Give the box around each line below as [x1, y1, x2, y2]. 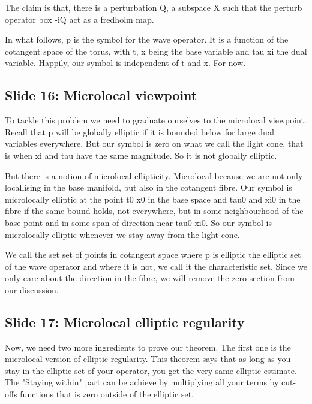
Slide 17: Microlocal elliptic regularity [5, 312, 245, 331]
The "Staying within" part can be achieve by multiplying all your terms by [5, 376, 279, 388]
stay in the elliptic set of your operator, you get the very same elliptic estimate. [5, 364, 297, 376]
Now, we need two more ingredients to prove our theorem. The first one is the [5, 340, 291, 353]
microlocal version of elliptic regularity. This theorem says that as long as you [5, 352, 291, 365]
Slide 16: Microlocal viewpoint [5, 86, 197, 104]
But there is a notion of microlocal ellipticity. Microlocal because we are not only [5, 169, 303, 182]
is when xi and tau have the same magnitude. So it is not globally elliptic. [5, 149, 277, 161]
